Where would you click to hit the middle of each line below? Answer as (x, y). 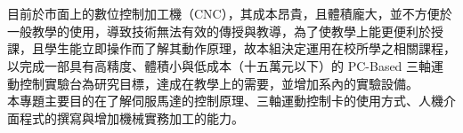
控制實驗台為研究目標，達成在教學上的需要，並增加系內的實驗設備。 (219, 83)
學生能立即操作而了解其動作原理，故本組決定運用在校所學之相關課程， (250, 48)
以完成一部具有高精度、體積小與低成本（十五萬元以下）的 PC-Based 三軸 (219, 65)
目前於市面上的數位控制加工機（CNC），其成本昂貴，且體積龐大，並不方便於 (230, 14)
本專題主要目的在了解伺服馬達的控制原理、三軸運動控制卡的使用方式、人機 (225, 101)
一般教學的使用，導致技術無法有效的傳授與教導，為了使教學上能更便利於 (219, 31)
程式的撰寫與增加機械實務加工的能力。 (131, 117)
